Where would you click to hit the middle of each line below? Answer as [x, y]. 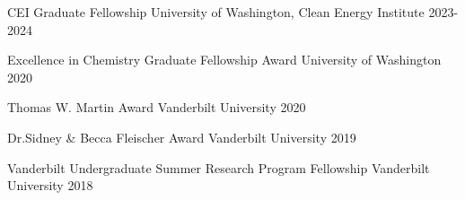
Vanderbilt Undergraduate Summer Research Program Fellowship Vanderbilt [219, 167]
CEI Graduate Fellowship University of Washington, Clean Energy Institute [216, 12]
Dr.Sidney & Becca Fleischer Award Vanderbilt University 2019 [182, 137]
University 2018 [50, 185]
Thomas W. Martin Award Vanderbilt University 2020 [157, 107]
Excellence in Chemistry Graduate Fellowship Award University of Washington [224, 60]
